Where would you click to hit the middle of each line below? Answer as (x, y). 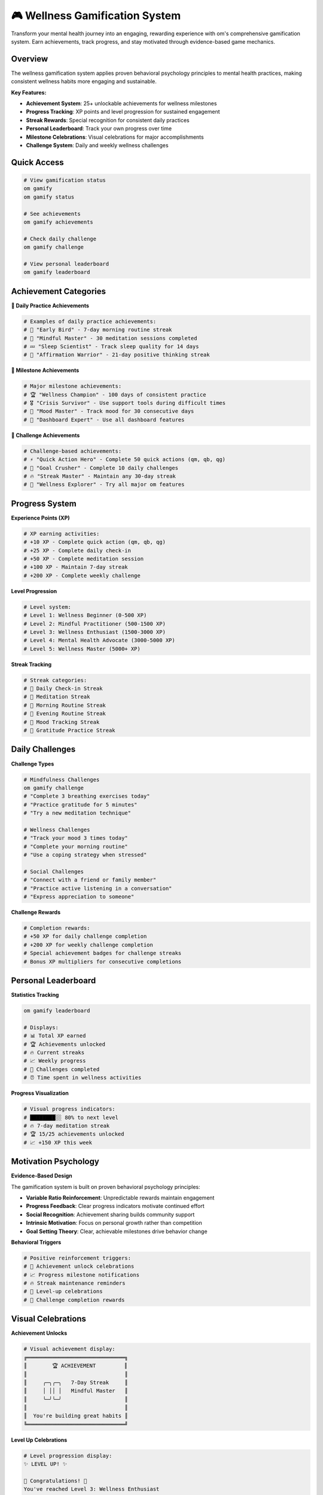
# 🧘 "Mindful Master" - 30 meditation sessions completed (110, 338)
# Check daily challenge (60, 239)
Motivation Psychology (55, 1162)
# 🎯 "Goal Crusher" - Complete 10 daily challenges (101, 468)
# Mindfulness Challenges (62, 779)
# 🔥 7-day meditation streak (67, 1125)
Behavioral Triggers (36, 1242)
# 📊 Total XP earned (55, 1036)
